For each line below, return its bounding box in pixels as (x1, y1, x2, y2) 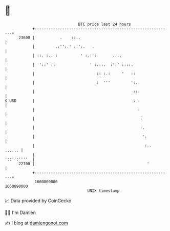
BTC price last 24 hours (78, 22, 131, 27)
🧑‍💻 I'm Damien (5, 209, 36, 216)
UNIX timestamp (87, 188, 120, 193)
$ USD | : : (5, 98, 140, 103)
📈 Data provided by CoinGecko (5, 198, 72, 204)
